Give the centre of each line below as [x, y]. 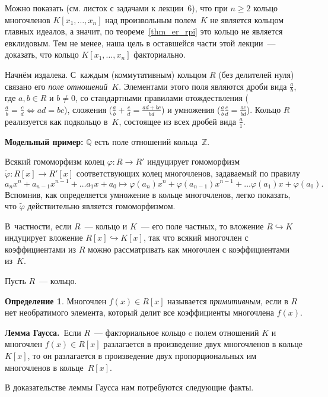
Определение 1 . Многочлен [56, 300]
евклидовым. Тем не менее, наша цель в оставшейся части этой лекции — [140, 42]
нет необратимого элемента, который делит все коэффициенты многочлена [140, 312]
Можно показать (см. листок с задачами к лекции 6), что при [116, 8]
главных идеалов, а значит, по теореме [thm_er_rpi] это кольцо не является [144, 31]
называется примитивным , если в [228, 300]
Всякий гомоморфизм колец [55, 161]
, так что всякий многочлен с [196, 237]
